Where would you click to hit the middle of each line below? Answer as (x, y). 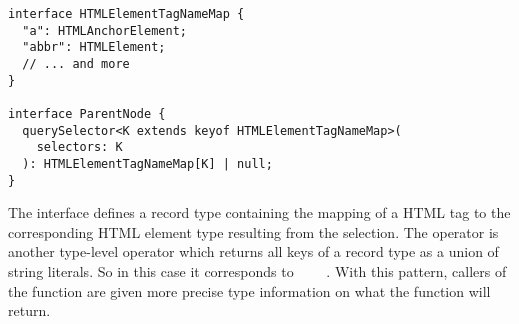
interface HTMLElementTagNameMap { (126, 14)
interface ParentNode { (87, 113)
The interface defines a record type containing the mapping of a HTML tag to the (259, 212)
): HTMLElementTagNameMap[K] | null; (147, 163)
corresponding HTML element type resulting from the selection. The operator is (253, 231)
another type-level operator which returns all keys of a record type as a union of (253, 251)
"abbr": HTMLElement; (94, 47)
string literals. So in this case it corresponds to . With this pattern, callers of (257, 271)
